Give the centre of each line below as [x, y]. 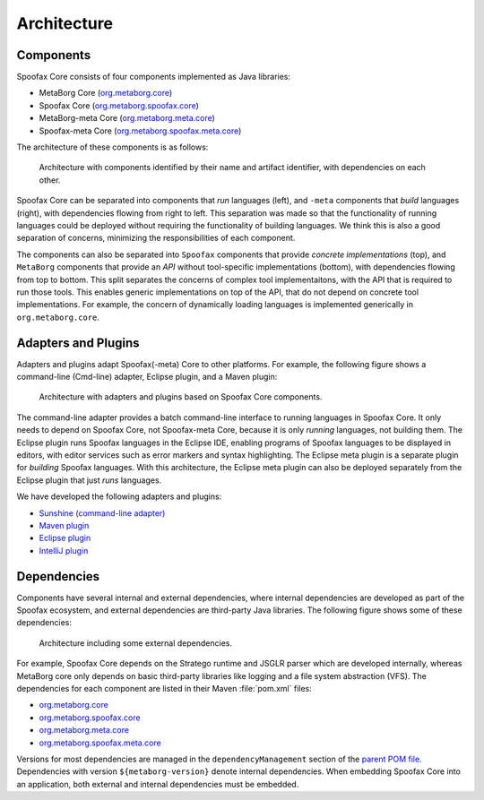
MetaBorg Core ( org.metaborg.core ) [106, 93]
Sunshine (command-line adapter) [102, 513]
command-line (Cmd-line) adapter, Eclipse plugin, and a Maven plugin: [147, 377]
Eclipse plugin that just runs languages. [89, 480]
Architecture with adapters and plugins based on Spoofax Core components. [181, 397]
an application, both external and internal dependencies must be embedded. [158, 784]
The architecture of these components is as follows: [112, 147]
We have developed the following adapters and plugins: [119, 496]
